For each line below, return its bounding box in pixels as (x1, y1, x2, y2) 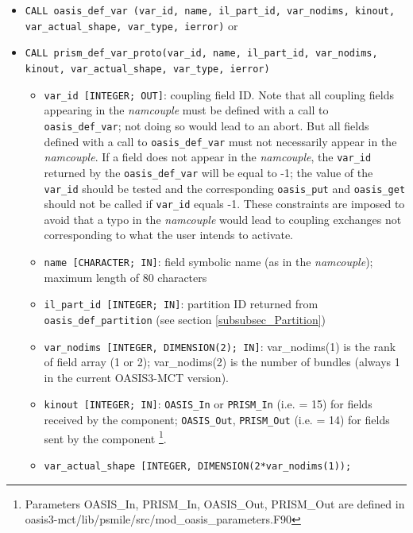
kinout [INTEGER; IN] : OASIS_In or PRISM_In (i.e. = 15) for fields (44, 396, 372, 412)
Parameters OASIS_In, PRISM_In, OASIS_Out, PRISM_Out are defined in (25, 495, 405, 512)
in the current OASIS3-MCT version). (44, 369, 229, 385)
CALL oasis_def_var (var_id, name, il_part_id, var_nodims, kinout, (25, 6, 396, 17)
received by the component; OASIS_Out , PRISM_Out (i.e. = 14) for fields (44, 411, 390, 428)
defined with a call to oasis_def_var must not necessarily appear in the (44, 133, 397, 149)
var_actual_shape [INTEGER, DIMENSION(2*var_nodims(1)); (44, 460, 352, 472)
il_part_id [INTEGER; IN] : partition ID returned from (44, 295, 318, 312)
